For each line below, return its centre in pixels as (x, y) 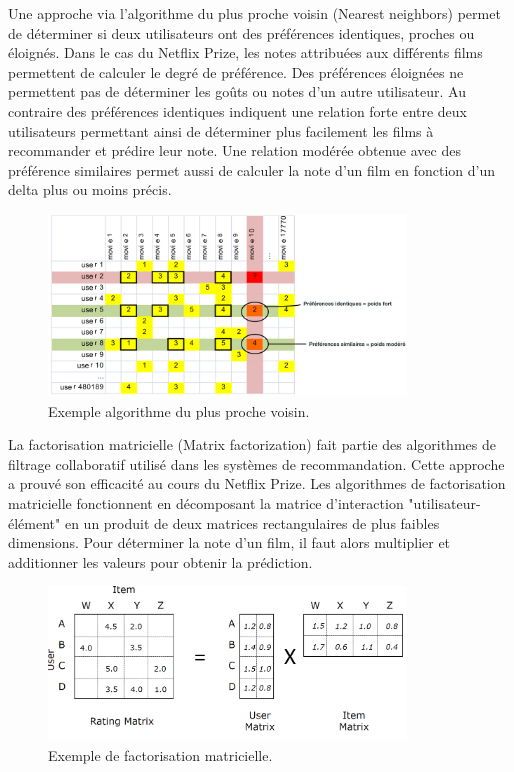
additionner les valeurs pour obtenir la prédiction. (160, 561)
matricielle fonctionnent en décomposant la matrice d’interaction (206, 502)
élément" (34, 522)
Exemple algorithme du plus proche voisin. (179, 410)
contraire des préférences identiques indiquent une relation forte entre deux (238, 110)
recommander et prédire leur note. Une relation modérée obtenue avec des (234, 150)
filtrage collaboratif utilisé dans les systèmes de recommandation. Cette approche (256, 463)
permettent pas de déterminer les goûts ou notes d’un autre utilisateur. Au (237, 91)
